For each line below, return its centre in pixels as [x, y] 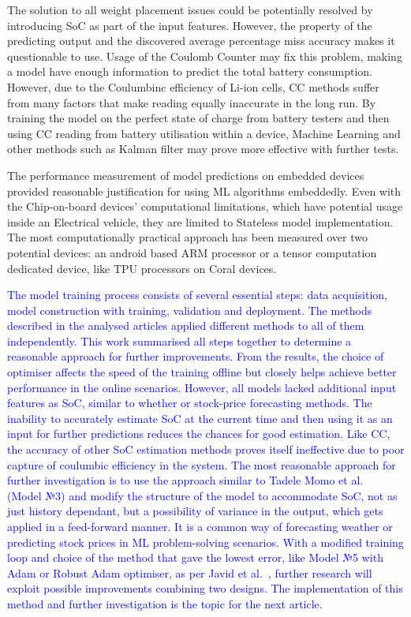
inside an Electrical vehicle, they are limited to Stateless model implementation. [200, 221]
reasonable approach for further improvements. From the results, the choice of [196, 356]
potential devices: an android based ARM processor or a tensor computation [192, 252]
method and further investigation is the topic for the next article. [165, 603]
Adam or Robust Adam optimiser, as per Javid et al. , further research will [190, 572]
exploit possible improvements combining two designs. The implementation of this [205, 588]
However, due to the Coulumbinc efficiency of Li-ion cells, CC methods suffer [193, 86]
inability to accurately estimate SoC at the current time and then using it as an [200, 418]
